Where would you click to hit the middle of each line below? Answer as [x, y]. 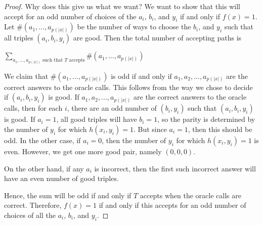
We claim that [26, 76]
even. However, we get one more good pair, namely [83, 151]
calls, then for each [33, 108]
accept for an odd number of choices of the [70, 16]
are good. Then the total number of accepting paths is [157, 38]
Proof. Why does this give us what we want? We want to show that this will [122, 6]
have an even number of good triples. [61, 178]
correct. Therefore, [33, 205]
